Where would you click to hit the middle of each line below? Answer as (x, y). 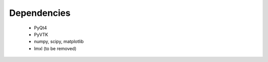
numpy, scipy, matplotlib (59, 42)
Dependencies (40, 13)
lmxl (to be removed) (55, 48)
